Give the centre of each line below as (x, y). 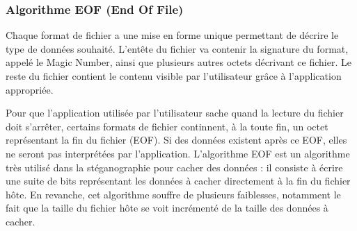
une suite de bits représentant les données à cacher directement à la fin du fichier (178, 181)
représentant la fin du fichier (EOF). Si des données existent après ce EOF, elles (176, 140)
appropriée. (30, 89)
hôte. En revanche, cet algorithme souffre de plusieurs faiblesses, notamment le (173, 194)
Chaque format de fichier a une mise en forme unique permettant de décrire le (172, 35)
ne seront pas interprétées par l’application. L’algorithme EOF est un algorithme (178, 153)
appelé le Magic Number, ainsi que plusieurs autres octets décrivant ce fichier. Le (178, 62)
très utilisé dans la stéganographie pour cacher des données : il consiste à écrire (174, 167)
